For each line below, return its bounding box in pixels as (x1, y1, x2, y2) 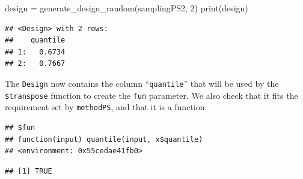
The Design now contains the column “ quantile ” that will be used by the (5, 77, 279, 89)
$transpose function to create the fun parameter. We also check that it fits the (5, 89, 298, 101)
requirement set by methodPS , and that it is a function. (5, 101, 207, 113)
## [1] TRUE (5, 166, 52, 175)
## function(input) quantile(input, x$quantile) (5, 135, 203, 144)
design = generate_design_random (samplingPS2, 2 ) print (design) (5, 2, 248, 14)
